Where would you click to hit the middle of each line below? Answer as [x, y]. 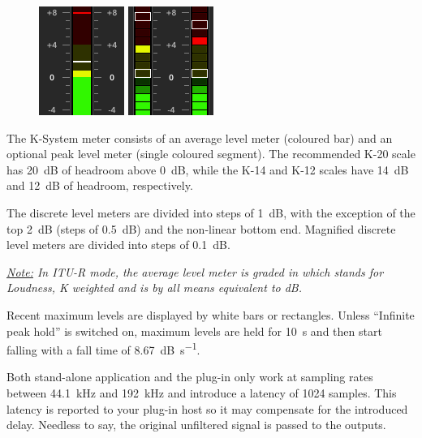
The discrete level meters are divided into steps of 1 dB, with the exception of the [211, 212]
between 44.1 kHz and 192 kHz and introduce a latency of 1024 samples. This [202, 392]
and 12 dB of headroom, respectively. [100, 185]
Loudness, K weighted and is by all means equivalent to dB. [154, 288]
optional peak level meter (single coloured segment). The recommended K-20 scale [211, 154]
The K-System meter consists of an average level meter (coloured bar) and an [200, 137]
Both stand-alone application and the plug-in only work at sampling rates [190, 377]
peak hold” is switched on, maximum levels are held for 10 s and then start [194, 331]
